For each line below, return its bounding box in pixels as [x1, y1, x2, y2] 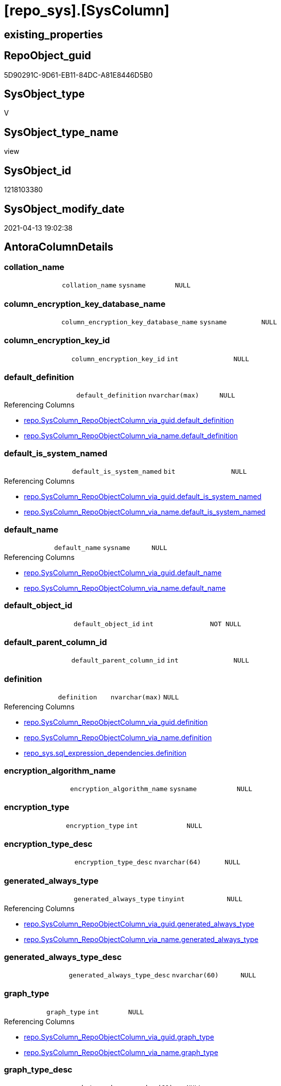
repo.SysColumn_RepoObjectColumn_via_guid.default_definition [24, 416, 234, 425]
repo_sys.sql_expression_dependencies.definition [24, 749, 187, 758]
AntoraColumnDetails [4, 241, 113, 254]
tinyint [157, 895, 185, 903]
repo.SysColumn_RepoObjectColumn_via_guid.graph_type [24, 1032, 214, 1041]
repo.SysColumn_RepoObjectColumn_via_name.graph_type [24, 1048, 218, 1057]
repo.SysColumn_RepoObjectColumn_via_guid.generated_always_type [24, 920, 255, 929]
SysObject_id [4, 164, 72, 177]
